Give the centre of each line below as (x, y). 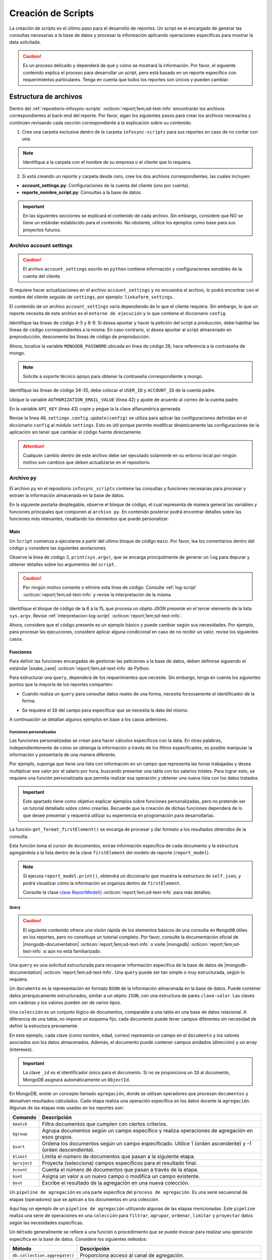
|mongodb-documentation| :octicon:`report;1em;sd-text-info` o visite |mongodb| (106, 944)
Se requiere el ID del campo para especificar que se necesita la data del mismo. (105, 710)
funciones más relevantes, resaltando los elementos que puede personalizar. (89, 519)
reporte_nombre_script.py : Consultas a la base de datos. (82, 193)
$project (22, 1163)
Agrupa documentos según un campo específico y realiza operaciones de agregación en (147, 1130)
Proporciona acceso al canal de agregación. (132, 1255)
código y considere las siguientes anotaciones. (58, 548)
